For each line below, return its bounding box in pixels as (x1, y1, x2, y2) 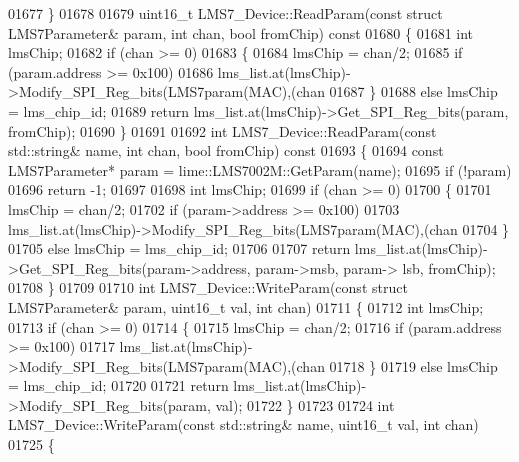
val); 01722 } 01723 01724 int (215, 394, 395, 415)
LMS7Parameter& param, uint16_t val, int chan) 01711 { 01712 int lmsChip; (8, 296, 484, 317)
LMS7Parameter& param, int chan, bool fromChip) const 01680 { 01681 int (8, 22, 474, 43)
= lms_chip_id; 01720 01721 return (8, 375, 229, 396)
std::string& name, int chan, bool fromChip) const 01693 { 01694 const (8, 140, 444, 161)
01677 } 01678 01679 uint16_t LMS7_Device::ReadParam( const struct (8, 3, 443, 23)
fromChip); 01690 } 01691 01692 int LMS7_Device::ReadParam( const (8, 120, 437, 141)
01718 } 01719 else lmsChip (329, 355, 498, 376)
